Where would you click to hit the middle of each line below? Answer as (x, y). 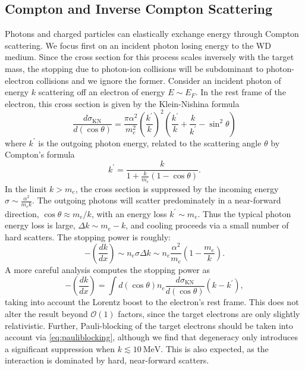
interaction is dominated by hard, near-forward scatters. (107, 360)
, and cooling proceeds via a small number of (207, 225)
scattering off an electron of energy (102, 92)
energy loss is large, (40, 225)
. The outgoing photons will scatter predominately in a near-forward (157, 200)
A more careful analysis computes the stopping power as (108, 269)
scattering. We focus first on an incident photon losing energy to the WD (138, 45)
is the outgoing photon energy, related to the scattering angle (150, 142)
